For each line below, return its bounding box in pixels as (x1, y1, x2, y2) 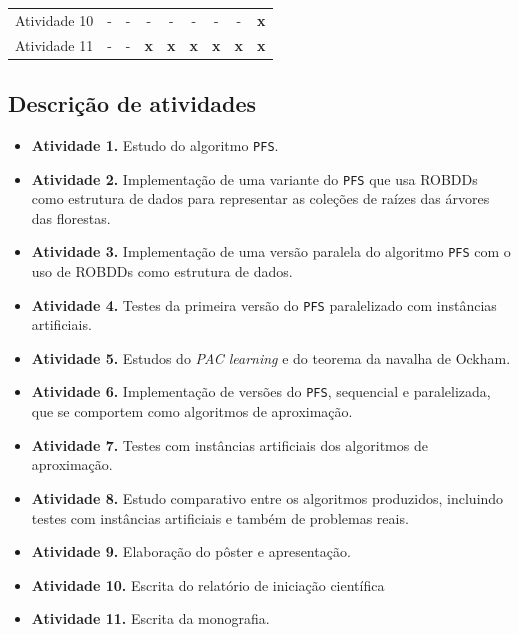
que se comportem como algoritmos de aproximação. (31, 401, 353, 422)
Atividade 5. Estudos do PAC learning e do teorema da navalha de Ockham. (31, 347, 511, 368)
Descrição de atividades (8, 88, 257, 119)
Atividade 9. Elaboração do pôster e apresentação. (31, 541, 351, 562)
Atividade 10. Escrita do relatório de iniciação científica (31, 574, 385, 595)
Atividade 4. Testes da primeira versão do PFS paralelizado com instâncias (31, 294, 497, 315)
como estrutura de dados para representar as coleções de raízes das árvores (31, 188, 490, 209)
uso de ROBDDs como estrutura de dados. (31, 261, 293, 282)
